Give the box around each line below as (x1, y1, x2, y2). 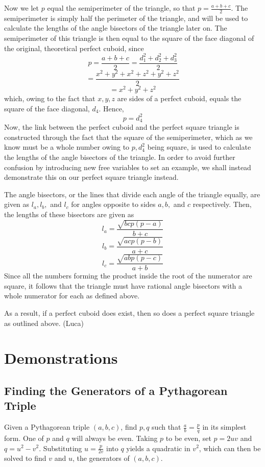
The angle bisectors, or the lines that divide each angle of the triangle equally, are (4, 189, 260, 199)
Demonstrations (4, 347, 118, 368)
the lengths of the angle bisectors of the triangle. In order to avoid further (4, 151, 235, 162)
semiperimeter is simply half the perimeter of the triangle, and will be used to (4, 12, 248, 23)
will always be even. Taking (71, 432, 158, 443)
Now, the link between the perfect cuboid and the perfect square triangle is (4, 122, 239, 132)
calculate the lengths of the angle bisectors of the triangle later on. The (4, 22, 227, 33)
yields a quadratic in (126, 442, 190, 453)
